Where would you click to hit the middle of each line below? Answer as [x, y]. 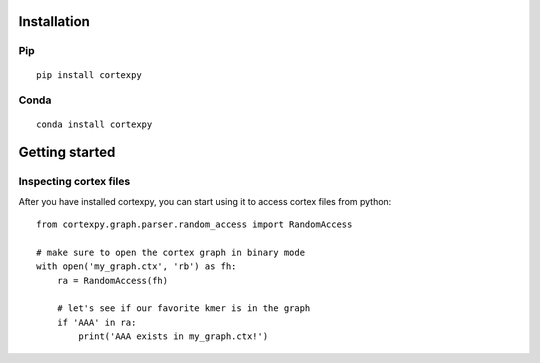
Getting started [67, 152]
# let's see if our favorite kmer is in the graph [183, 308]
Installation [54, 21]
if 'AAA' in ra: [96, 322]
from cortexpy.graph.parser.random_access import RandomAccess [194, 224]
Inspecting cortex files [74, 182]
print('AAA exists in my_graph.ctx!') [173, 336]
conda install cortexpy [94, 124]
